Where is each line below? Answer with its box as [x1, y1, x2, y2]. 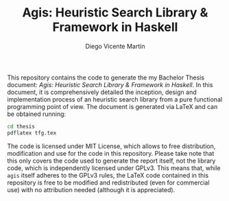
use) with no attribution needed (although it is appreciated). [7, 185, 176, 193]
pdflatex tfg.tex [7, 129, 57, 137]
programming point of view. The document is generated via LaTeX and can [7, 102, 218, 110]
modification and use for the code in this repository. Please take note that [7, 149, 215, 157]
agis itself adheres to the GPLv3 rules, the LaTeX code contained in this [7, 171, 209, 179]
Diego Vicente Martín [85, 42, 145, 50]
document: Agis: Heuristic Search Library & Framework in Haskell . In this [7, 80, 213, 88]
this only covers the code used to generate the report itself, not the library [7, 156, 216, 165]
